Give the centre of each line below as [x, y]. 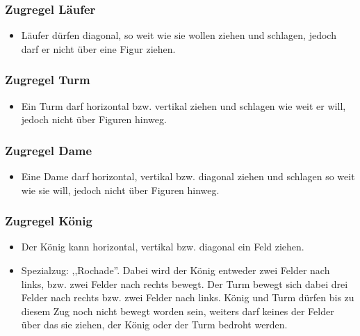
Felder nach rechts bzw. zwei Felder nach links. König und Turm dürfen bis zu [188, 297]
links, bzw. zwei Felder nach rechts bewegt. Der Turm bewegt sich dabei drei [185, 283]
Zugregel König [49, 221]
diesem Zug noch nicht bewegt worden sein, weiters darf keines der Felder [178, 311]
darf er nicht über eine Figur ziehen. [98, 48]
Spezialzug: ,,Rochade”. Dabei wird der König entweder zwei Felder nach [175, 270]
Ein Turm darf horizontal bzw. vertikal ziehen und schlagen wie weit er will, [183, 105]
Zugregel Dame [49, 150]
